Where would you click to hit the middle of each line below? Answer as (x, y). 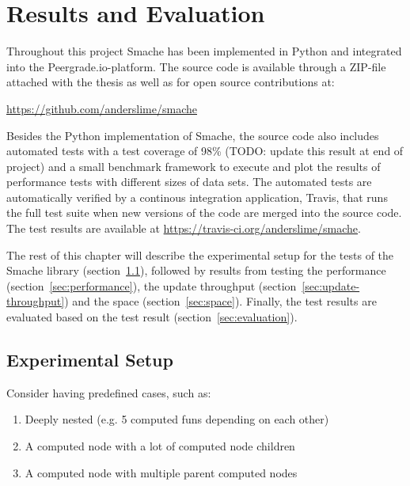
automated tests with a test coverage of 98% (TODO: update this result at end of (205, 151)
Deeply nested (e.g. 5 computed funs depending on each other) (177, 419)
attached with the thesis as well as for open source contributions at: (171, 82)
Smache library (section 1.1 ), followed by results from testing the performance (196, 270)
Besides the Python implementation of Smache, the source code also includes (193, 135)
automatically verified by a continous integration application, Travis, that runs (197, 197)
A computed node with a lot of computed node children (160, 446)
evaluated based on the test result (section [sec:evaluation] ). (152, 317)
